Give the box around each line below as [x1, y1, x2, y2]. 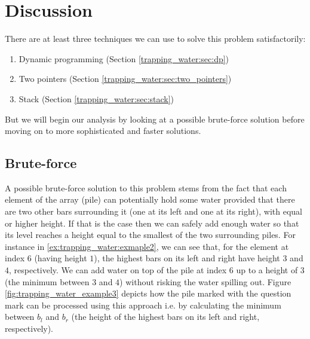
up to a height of [236, 264, 298, 276]
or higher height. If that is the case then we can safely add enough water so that [5, 216, 299, 229]
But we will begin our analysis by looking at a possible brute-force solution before [5, 112, 305, 125]
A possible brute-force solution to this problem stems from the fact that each [5, 181, 287, 194]
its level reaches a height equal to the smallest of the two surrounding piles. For [5, 228, 296, 241]
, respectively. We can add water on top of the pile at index [9, 264, 227, 276]
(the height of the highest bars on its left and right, [71, 310, 260, 323]
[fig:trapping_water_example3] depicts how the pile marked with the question [5, 287, 291, 300]
